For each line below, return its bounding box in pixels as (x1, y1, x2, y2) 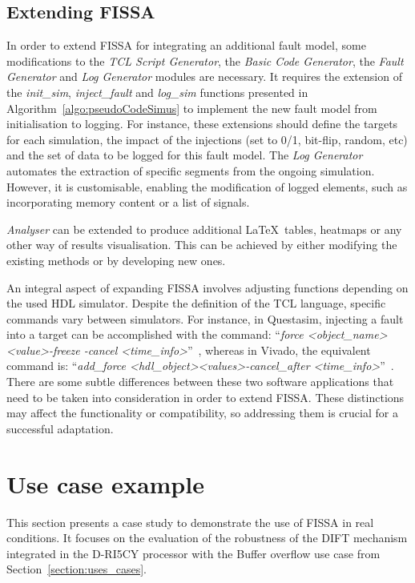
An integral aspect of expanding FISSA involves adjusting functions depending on (6, 279, 409, 296)
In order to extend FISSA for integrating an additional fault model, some (6, 37, 366, 54)
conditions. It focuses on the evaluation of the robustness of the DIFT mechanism (6, 529, 408, 546)
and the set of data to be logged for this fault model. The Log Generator (6, 147, 363, 163)
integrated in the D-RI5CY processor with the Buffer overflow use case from (6, 545, 381, 561)
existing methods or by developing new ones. (6, 251, 226, 268)
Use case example (6, 467, 204, 500)
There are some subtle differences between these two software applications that (6, 373, 394, 390)
